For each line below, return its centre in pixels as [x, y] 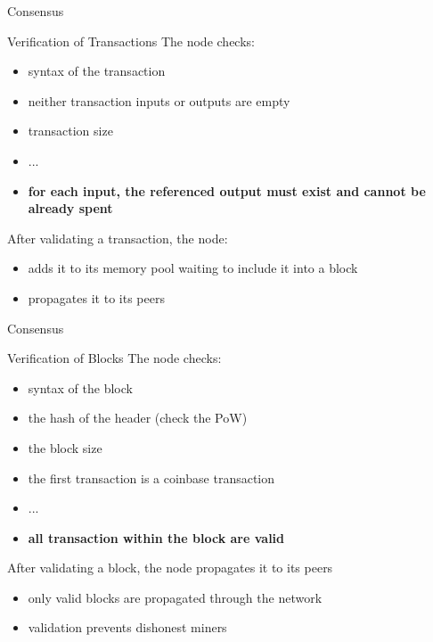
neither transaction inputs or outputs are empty [159, 100]
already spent [70, 208]
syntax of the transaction [97, 71]
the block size [65, 447]
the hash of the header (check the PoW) [138, 418]
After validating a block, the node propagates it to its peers [170, 568]
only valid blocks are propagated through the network [175, 597]
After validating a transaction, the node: [118, 238]
